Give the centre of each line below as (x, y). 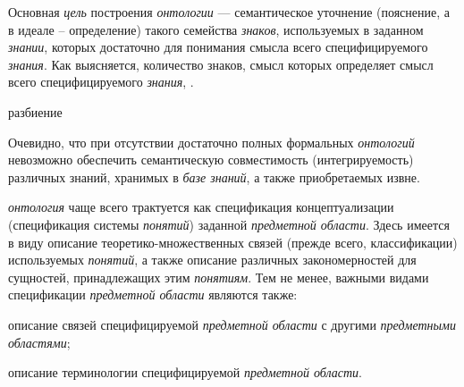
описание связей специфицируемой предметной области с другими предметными (232, 324)
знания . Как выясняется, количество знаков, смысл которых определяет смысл (221, 64)
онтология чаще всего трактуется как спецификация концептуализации (201, 207)
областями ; (39, 342)
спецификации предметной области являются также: (153, 294)
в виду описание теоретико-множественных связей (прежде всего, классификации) (233, 242)
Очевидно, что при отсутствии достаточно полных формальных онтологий (211, 142)
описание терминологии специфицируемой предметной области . (185, 372)
